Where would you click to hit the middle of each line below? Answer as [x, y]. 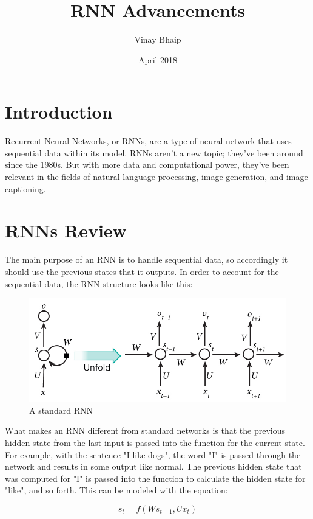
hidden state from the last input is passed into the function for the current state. [155, 443]
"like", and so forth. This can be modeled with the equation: [116, 490]
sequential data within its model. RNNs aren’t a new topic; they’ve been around [154, 152]
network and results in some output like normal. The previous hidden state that [153, 466]
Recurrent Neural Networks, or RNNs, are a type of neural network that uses [148, 141]
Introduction [59, 112]
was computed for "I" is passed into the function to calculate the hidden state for [155, 478]
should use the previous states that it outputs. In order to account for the [142, 271]
